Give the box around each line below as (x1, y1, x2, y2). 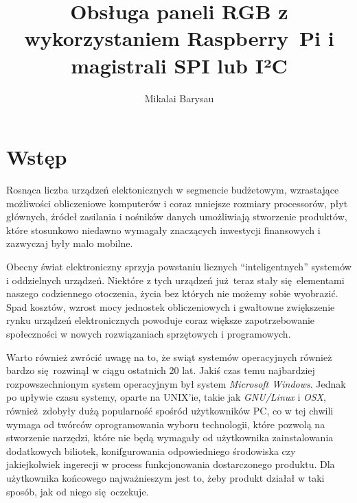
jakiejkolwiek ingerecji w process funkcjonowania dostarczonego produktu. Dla (6, 457, 335, 471)
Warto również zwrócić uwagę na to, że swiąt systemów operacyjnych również (6, 349, 332, 364)
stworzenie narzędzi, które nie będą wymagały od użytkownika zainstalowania (6, 430, 334, 445)
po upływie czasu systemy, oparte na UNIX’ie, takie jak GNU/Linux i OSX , (6, 390, 326, 404)
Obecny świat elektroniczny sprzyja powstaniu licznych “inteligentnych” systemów (6, 259, 352, 273)
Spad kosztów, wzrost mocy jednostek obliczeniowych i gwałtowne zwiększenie (6, 299, 335, 314)
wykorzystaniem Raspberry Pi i (24, 24, 334, 52)
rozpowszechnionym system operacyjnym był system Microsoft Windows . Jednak (6, 376, 346, 390)
